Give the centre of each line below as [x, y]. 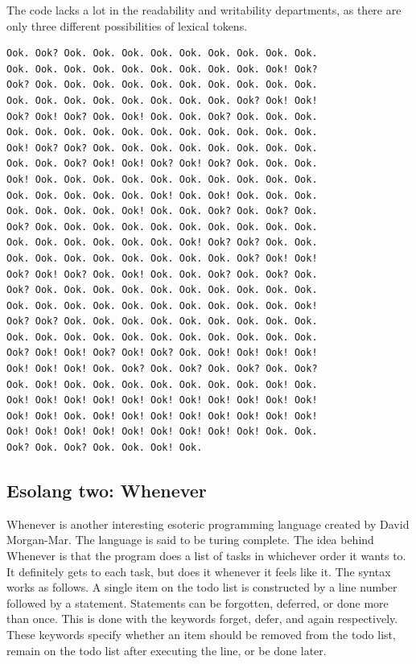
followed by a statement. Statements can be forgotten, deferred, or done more [198, 602]
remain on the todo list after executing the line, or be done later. [167, 650]
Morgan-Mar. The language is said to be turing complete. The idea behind [190, 540]
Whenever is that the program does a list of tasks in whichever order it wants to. [206, 556]
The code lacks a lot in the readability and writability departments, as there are [204, 10]
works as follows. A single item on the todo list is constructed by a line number [202, 587]
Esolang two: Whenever [107, 491]
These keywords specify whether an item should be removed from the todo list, [201, 634]
